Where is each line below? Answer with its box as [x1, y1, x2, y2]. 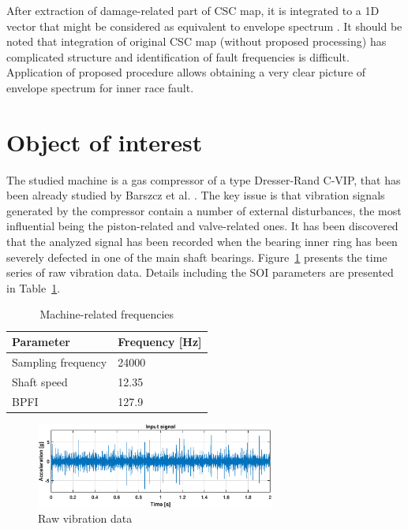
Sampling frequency [12, 353, 107, 370]
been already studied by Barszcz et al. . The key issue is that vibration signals [6, 187, 385, 203]
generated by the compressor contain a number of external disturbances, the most [6, 202, 402, 218]
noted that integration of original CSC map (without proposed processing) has [6, 33, 387, 50]
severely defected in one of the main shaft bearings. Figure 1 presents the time [6, 248, 387, 265]
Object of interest [6, 125, 203, 158]
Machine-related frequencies [39, 306, 174, 322]
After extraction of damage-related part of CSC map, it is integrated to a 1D [6, 2, 380, 18]
